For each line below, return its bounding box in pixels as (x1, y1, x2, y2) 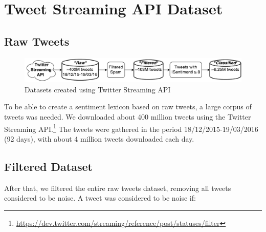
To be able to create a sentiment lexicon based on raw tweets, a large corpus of (4, 101, 252, 112)
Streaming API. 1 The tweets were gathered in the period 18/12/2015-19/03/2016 (4, 122, 258, 134)
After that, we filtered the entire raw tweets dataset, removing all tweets (4, 182, 231, 193)
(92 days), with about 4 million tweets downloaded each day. (4, 133, 194, 144)
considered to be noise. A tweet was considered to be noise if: (4, 192, 196, 203)
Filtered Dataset (4, 158, 93, 174)
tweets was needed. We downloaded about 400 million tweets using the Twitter (4, 111, 251, 122)
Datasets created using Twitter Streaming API (25, 84, 171, 94)
